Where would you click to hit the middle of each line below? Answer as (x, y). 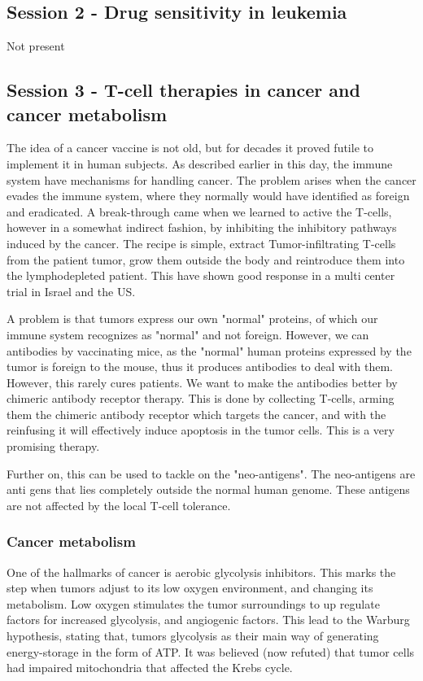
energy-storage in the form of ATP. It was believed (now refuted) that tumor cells (211, 651)
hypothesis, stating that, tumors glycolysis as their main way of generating (193, 636)
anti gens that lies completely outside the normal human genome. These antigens (208, 489)
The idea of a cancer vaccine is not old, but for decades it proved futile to (190, 148)
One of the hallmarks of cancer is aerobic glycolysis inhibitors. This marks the (201, 572)
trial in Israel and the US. (71, 291)
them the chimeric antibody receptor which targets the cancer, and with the (196, 414)
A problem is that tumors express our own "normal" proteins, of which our (192, 319)
